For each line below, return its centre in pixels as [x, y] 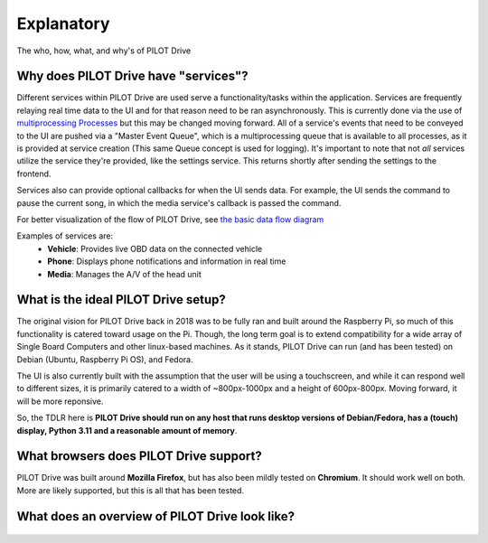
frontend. [34, 173]
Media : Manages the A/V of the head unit [125, 274]
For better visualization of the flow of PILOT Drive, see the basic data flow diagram [170, 219]
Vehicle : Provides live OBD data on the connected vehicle [155, 248]
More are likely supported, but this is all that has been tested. [130, 490]
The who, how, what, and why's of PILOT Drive [104, 51]
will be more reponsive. [60, 401]
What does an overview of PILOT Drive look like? [156, 516]
